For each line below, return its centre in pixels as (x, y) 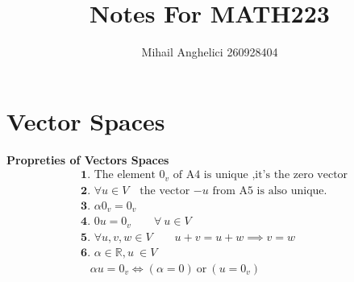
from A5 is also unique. (270, 191)
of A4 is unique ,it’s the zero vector (260, 175)
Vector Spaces (86, 120)
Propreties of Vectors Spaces (88, 159)
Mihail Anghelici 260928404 (210, 52)
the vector (165, 191)
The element (125, 175)
